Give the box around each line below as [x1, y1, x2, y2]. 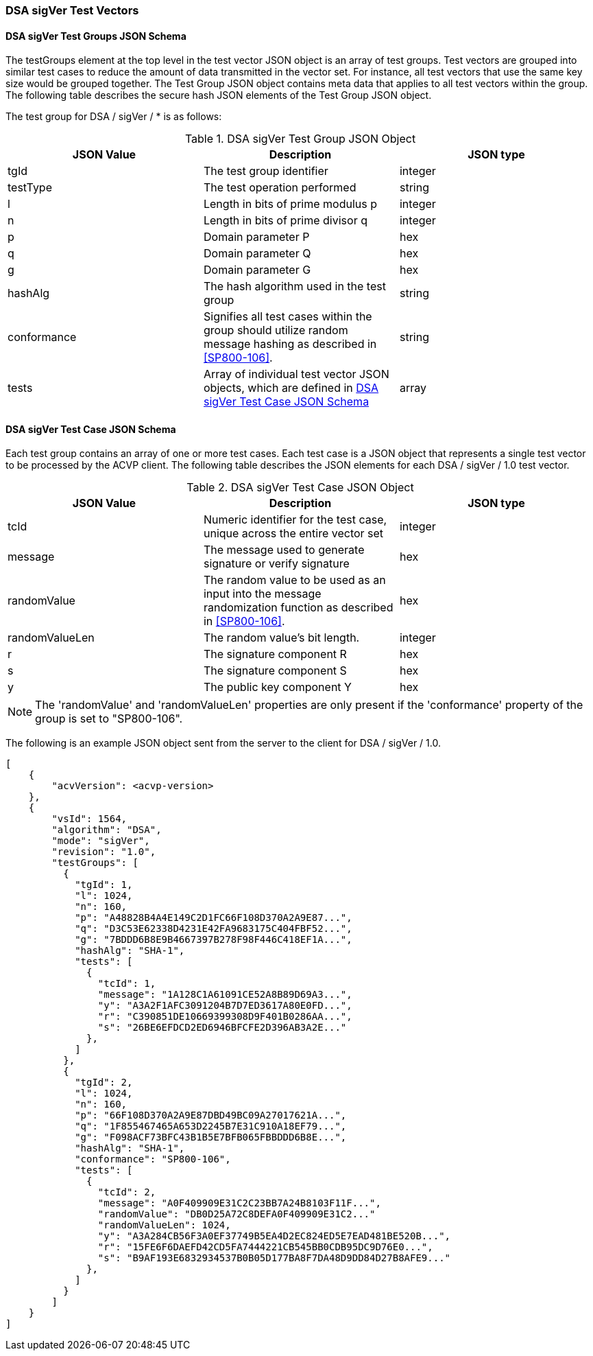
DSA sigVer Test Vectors [5, 3, 139, 17]
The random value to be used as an [203, 573, 386, 587]
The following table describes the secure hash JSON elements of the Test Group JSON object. [5, 89, 432, 102]
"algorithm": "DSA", [51, 824, 162, 836]
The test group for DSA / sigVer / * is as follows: [5, 110, 222, 123]
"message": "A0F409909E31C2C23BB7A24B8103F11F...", [97, 1197, 381, 1209]
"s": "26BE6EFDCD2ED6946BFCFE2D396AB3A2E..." [97, 1022, 347, 1033]
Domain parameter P [203, 230, 310, 244]
